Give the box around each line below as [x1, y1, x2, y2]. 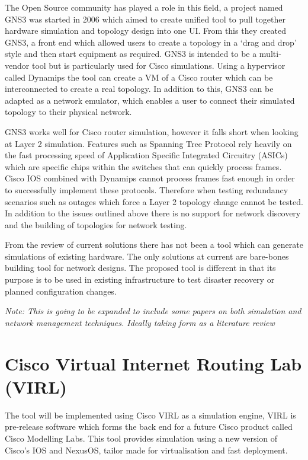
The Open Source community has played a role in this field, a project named [5, 1, 283, 13]
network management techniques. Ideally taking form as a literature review [5, 316, 275, 328]
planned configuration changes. [5, 285, 117, 297]
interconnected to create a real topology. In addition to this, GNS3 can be [5, 82, 274, 95]
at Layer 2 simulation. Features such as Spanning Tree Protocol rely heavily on [5, 137, 292, 149]
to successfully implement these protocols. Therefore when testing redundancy [5, 183, 288, 196]
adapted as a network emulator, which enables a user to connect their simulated [5, 94, 295, 106]
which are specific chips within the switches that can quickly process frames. [5, 160, 282, 172]
